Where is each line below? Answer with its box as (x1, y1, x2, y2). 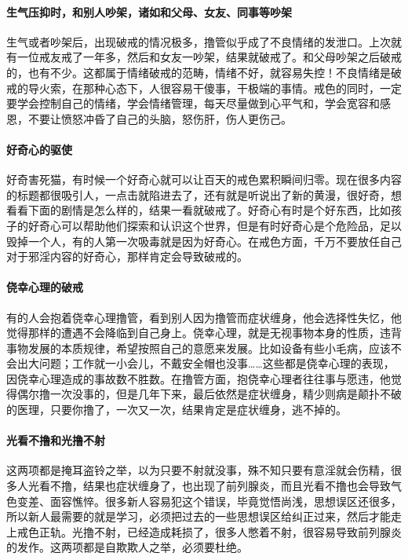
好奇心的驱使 (6, 141, 72, 157)
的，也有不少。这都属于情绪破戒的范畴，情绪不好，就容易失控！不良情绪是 (6, 64, 391, 80)
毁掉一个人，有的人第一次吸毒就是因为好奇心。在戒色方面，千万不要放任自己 (6, 232, 402, 249)
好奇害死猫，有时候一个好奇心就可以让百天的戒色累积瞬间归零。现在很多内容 (6, 171, 402, 188)
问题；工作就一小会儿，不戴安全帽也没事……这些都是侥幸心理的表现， (38, 355, 395, 372)
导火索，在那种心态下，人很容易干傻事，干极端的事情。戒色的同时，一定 (27, 79, 402, 96)
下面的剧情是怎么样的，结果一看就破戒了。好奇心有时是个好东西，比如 (27, 202, 391, 218)
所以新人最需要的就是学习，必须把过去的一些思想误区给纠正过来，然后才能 (6, 508, 391, 525)
